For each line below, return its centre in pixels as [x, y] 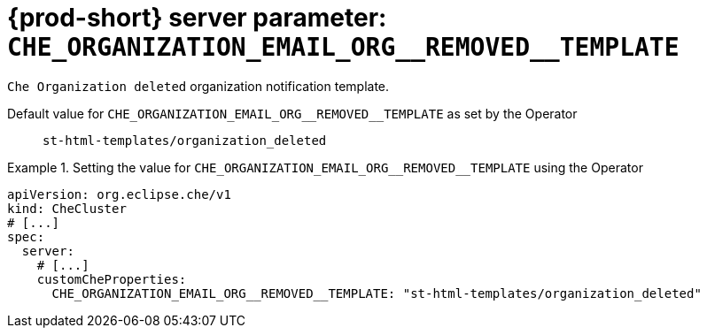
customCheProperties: [112, 279]
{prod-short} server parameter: [197, 18]
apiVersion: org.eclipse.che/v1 [119, 194]
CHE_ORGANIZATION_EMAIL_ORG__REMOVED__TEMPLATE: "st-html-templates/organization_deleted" [377, 293]
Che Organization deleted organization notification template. [198, 86]
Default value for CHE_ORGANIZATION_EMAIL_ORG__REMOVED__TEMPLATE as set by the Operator [292, 113]
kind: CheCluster [67, 208]
